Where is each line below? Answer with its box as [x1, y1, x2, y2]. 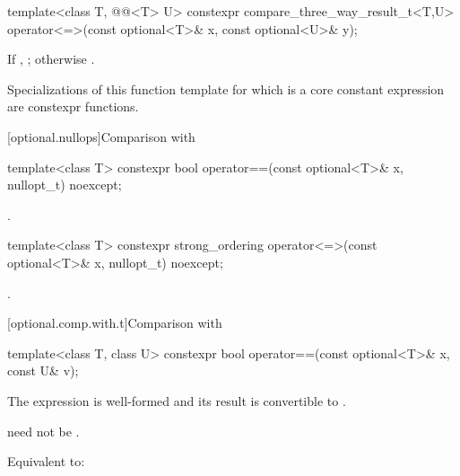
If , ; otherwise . [7, 49, 95, 68]
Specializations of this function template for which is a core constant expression [7, 79, 445, 98]
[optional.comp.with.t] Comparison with [7, 313, 222, 332]
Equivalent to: [7, 452, 85, 471]
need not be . [7, 421, 80, 440]
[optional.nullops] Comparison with [7, 127, 195, 145]
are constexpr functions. [7, 97, 139, 116]
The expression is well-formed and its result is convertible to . [7, 391, 346, 410]
